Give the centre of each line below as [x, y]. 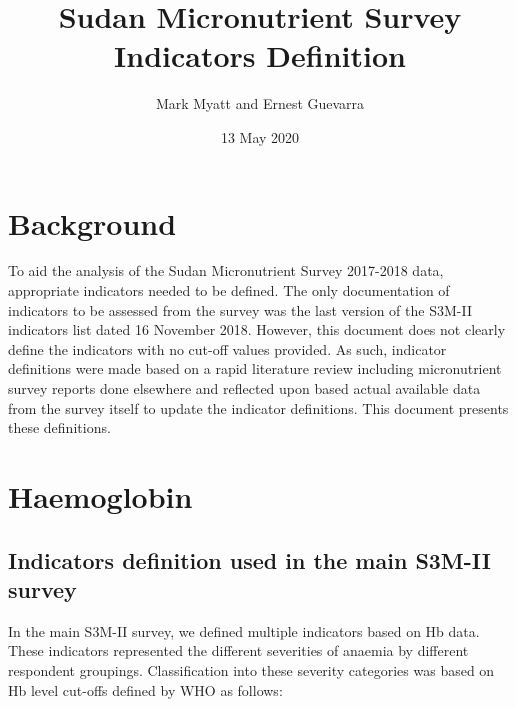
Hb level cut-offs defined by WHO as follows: [145, 689]
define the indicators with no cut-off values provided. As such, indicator [227, 348]
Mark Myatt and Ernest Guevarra [260, 103]
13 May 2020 [260, 136]
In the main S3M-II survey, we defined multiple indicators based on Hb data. [244, 630]
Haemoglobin [100, 495]
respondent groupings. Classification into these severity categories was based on [251, 669]
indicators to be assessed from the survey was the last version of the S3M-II [240, 309]
